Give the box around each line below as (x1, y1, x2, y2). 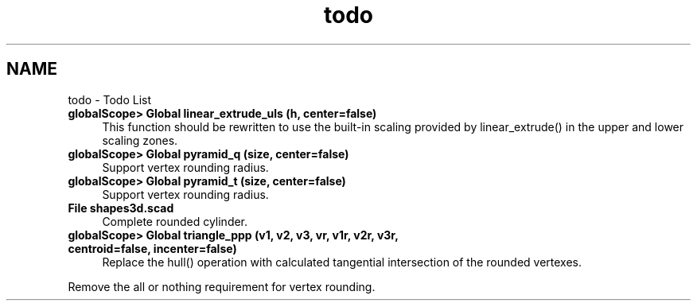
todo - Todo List (68, 92, 152, 107)
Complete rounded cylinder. (102, 214, 248, 228)
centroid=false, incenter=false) (68, 241, 237, 255)
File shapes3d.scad (68, 200, 174, 215)
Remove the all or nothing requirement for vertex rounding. (68, 279, 376, 293)
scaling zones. (102, 133, 178, 147)
